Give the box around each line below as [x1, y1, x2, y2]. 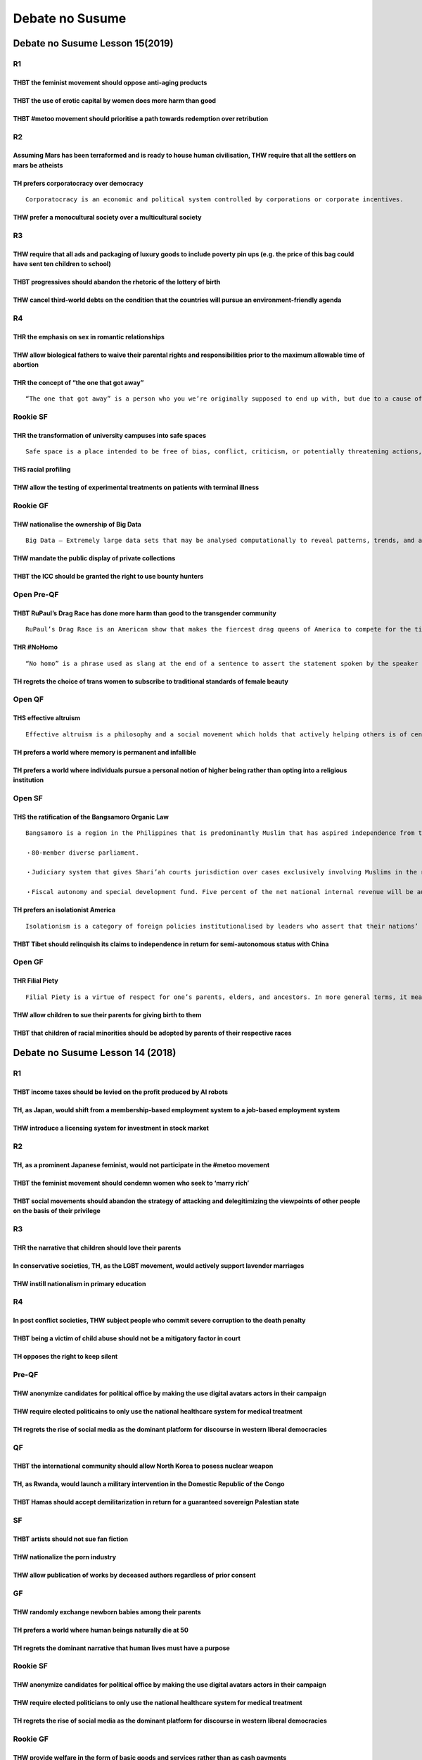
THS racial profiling [13, 465, 71, 474]
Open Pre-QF [13, 590, 59, 600]
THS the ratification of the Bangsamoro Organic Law [13, 812, 169, 821]
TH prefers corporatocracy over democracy [13, 179, 143, 187]
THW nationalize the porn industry [13, 1552, 116, 1561]
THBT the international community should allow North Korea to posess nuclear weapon [13, 1462, 274, 1471]
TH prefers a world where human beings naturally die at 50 [13, 1626, 189, 1634]
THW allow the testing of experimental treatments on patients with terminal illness [13, 483, 260, 492]
